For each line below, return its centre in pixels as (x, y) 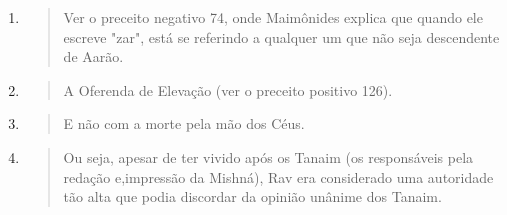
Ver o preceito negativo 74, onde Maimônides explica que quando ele (273, 17)
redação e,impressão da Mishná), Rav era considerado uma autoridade (278, 176)
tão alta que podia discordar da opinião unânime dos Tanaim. (252, 196)
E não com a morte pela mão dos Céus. (184, 123)
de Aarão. (93, 56)
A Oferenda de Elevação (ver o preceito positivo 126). (228, 89)
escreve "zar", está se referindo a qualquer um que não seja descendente (281, 36)
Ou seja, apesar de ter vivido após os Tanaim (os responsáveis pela (268, 156)
